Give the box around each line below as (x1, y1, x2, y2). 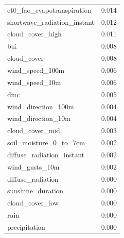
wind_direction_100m (7, 101, 74, 111)
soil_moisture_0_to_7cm (7, 137, 85, 148)
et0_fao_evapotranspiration (7, 4, 91, 15)
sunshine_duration (7, 186, 63, 196)
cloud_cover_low (7, 198, 59, 208)
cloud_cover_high (7, 29, 62, 39)
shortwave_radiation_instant (7, 17, 95, 27)
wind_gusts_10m (7, 161, 60, 171)
